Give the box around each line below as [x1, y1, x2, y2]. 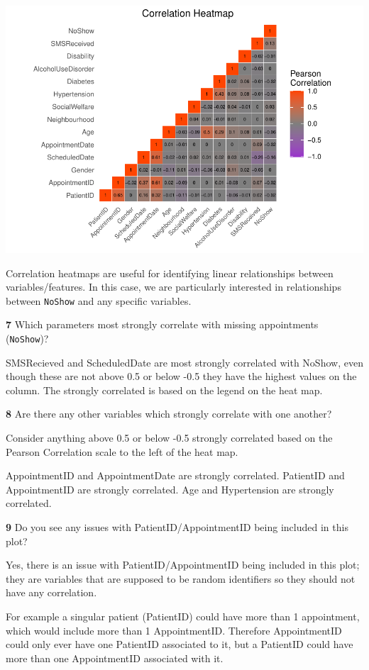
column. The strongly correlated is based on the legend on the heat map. [6, 382, 323, 397]
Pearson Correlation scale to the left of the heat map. [6, 444, 238, 459]
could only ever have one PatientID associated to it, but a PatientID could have [6, 637, 353, 652]
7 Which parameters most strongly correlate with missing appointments [6, 317, 319, 332]
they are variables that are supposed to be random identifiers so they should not [6, 571, 356, 586]
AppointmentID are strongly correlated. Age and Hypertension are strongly [6, 481, 334, 496]
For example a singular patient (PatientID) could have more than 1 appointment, [6, 608, 360, 623]
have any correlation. [6, 585, 97, 600]
